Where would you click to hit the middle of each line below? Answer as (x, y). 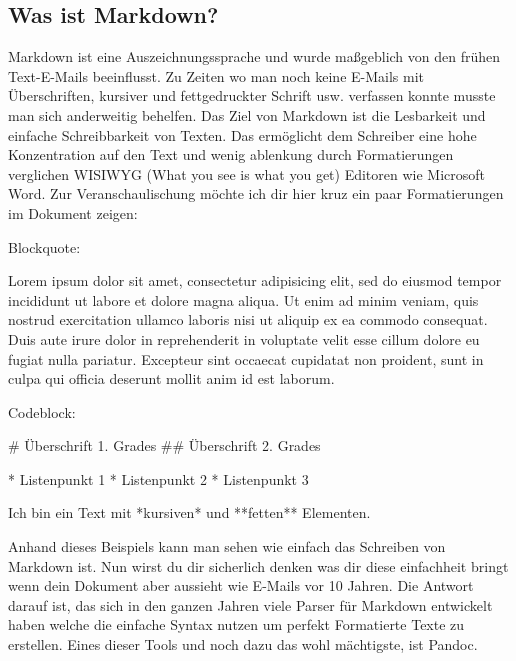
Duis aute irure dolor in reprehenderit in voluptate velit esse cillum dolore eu (244, 338)
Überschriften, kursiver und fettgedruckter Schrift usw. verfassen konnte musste (252, 95)
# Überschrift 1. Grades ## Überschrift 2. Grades (164, 445)
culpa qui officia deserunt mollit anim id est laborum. (171, 378)
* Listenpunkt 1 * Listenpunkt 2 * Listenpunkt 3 (158, 478)
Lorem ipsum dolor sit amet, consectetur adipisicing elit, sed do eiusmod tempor (255, 280)
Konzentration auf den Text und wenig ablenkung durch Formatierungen (231, 154)
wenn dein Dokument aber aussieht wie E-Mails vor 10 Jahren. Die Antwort (241, 585)
